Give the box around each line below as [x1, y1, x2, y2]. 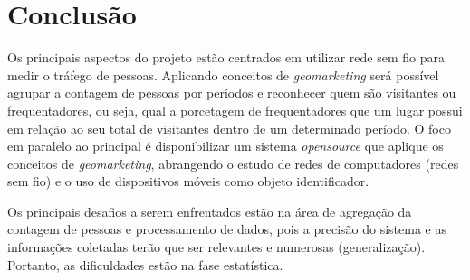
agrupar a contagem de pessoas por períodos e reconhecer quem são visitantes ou [7, 83, 456, 102]
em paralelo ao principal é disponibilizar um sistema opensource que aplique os [7, 136, 444, 155]
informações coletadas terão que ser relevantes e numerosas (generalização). [7, 238, 426, 257]
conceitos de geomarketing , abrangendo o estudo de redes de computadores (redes [7, 154, 459, 173]
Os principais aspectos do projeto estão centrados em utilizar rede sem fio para [7, 48, 445, 67]
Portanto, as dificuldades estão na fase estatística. [7, 255, 283, 274]
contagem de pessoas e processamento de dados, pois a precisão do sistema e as [7, 219, 446, 238]
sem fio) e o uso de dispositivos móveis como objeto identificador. [7, 172, 369, 191]
